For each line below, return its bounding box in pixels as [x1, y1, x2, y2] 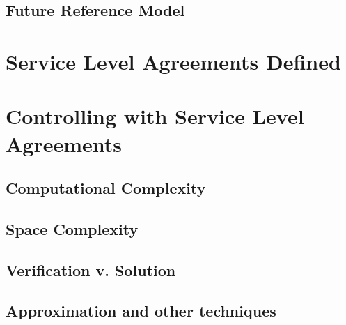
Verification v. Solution [6, 259, 176, 280]
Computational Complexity [6, 177, 206, 199]
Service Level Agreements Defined [6, 47, 341, 75]
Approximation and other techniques [6, 300, 276, 322]
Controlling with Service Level [6, 102, 304, 130]
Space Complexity [6, 218, 139, 239]
